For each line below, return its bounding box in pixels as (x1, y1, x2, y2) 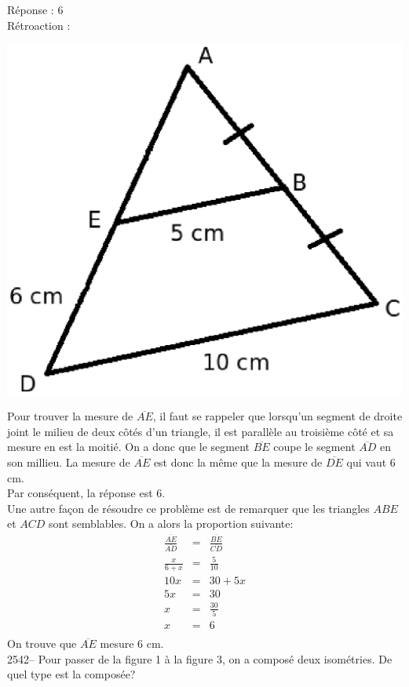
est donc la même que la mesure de (153, 453, 323, 470)
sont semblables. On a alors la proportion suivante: (49, 515, 294, 532)
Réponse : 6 (7, 2, 64, 17)
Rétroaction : (7, 16, 71, 33)
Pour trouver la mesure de (7, 408, 133, 424)
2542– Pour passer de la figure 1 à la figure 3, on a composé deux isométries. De (7, 650, 393, 667)
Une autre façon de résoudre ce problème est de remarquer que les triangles (7, 500, 370, 516)
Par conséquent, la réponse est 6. (7, 485, 166, 501)
